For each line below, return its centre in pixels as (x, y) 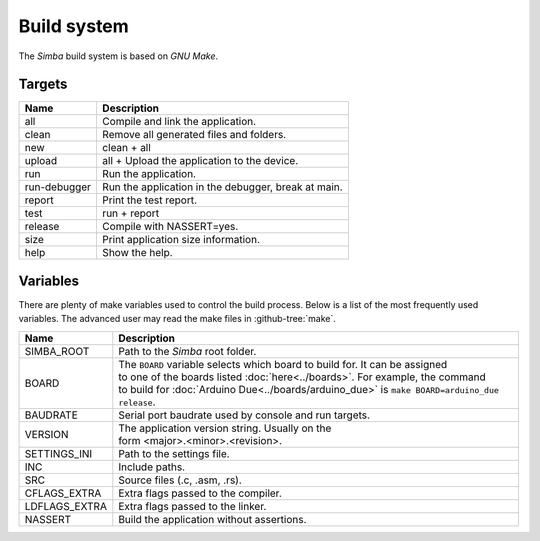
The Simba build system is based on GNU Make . (118, 56)
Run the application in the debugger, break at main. (222, 187)
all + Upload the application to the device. (200, 161)
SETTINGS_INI (58, 453)
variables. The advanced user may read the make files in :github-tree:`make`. (177, 319)
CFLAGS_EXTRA (63, 493)
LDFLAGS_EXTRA (65, 506)
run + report (130, 213)
